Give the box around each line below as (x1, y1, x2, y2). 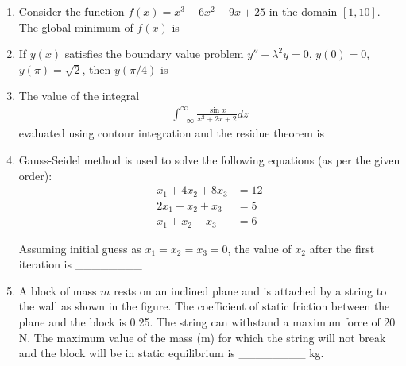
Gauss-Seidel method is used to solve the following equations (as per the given (18, 151, 400, 168)
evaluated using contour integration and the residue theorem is (18, 125, 325, 141)
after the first (309, 240, 375, 256)
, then (82, 60, 111, 77)
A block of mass (18, 282, 97, 299)
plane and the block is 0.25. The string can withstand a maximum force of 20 (18, 313, 396, 329)
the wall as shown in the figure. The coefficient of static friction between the (18, 298, 390, 314)
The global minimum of (18, 18, 133, 35)
